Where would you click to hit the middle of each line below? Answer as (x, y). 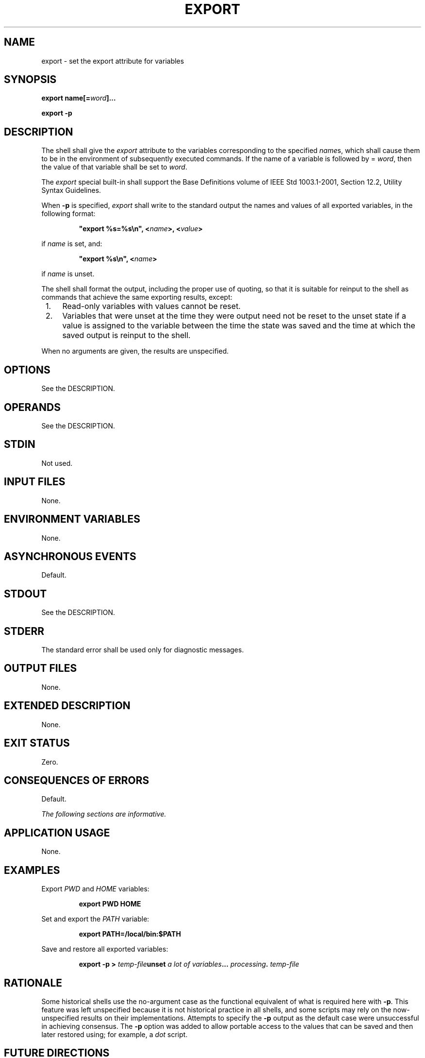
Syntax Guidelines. (71, 190)
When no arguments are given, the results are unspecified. (135, 351)
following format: (68, 214)
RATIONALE (33, 983)
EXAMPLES (32, 870)
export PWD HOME (110, 904)
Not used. (57, 463)
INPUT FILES (35, 482)
